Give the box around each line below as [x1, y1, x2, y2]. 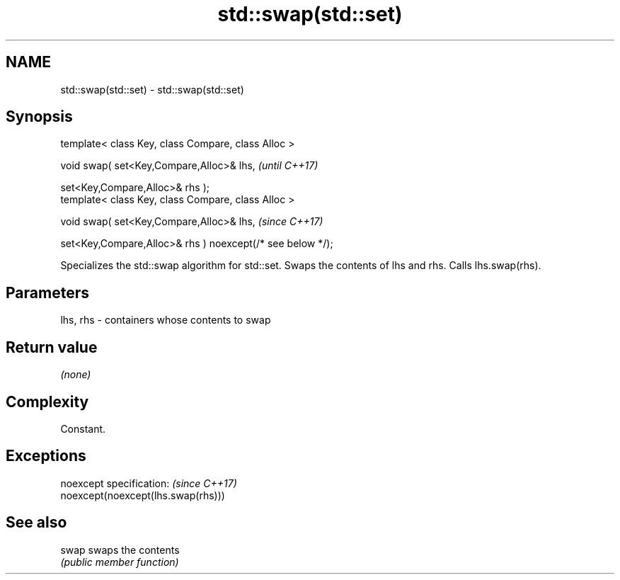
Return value [6, 338, 98, 356]
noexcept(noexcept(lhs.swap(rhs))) [60, 489, 225, 501]
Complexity [6, 392, 89, 411]
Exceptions [6, 447, 86, 465]
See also [6, 513, 67, 532]
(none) [60, 368, 91, 381]
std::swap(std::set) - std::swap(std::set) [60, 83, 244, 96]
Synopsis [6, 108, 73, 126]
